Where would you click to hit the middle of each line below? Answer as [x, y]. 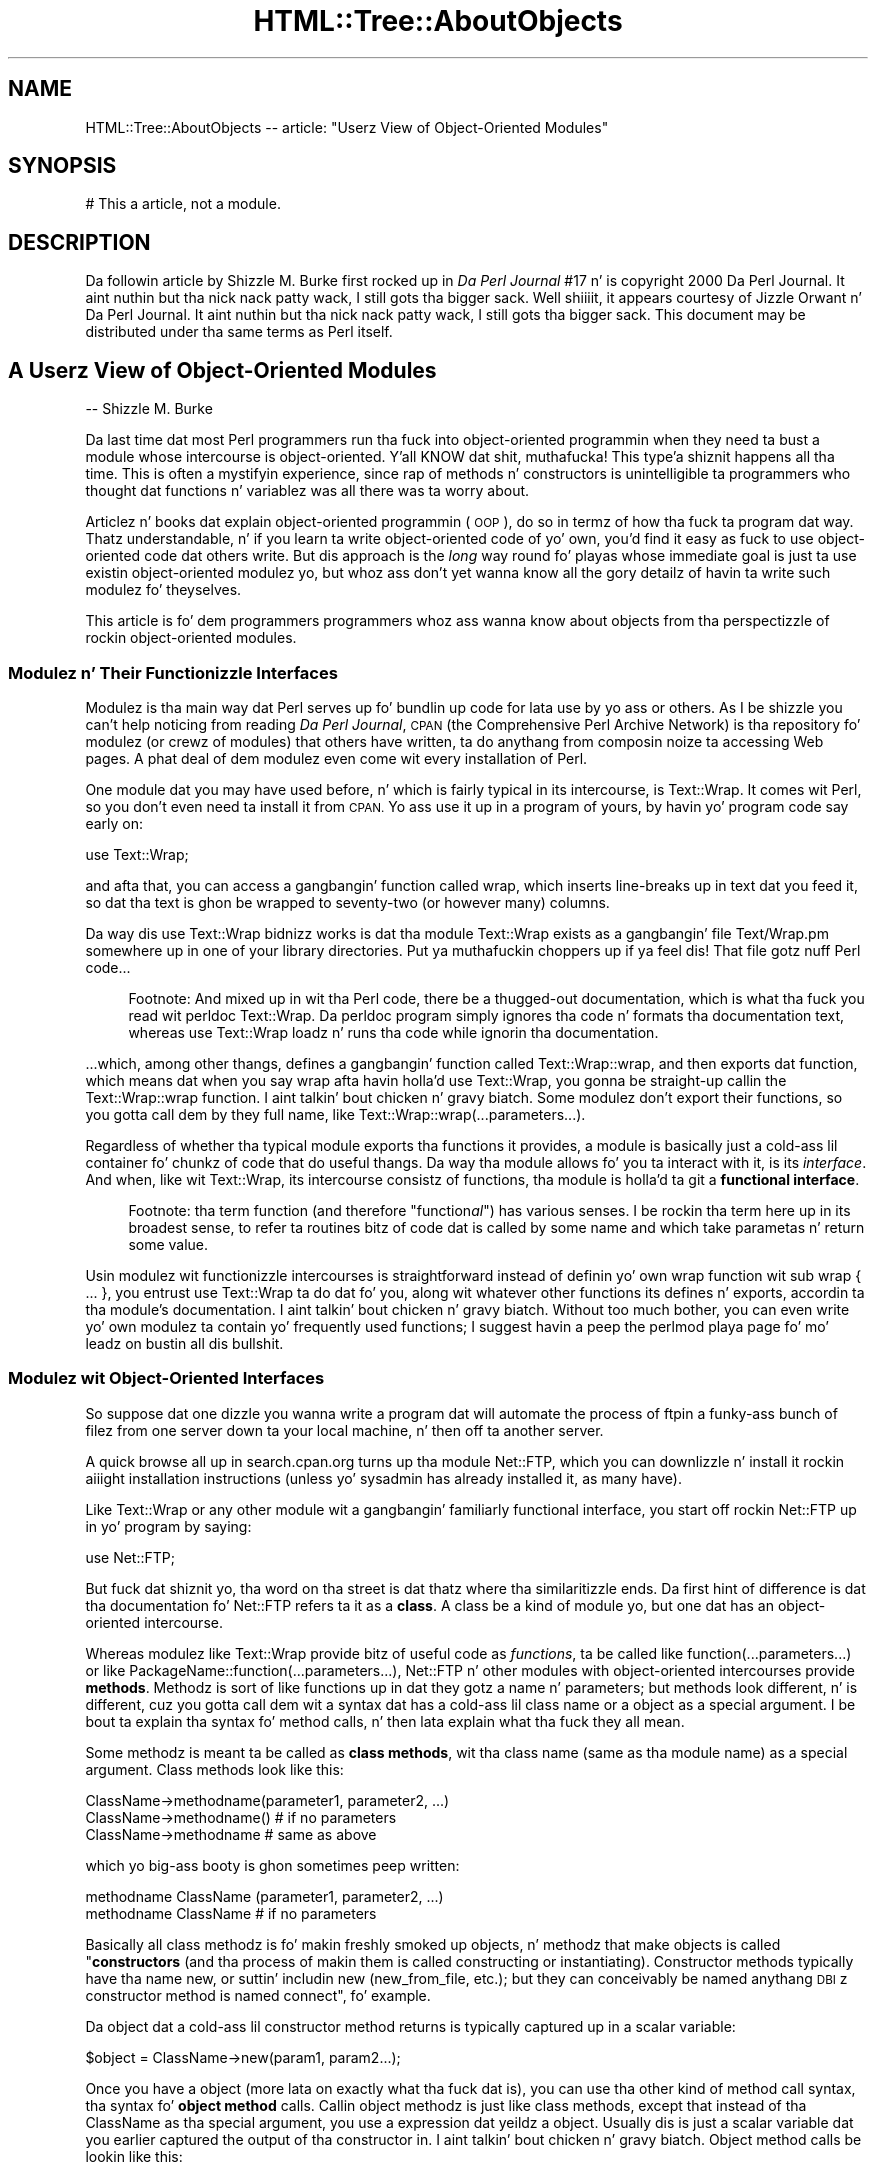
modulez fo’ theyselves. [163, 590]
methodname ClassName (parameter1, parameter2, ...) [264, 1896]
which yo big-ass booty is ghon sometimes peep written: [272, 1865]
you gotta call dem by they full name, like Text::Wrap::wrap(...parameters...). [335, 1114]
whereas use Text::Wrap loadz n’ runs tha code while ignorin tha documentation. [393, 1032]
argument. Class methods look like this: [214, 1769]
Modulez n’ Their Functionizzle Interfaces [173, 672]
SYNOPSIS [62, 166]
